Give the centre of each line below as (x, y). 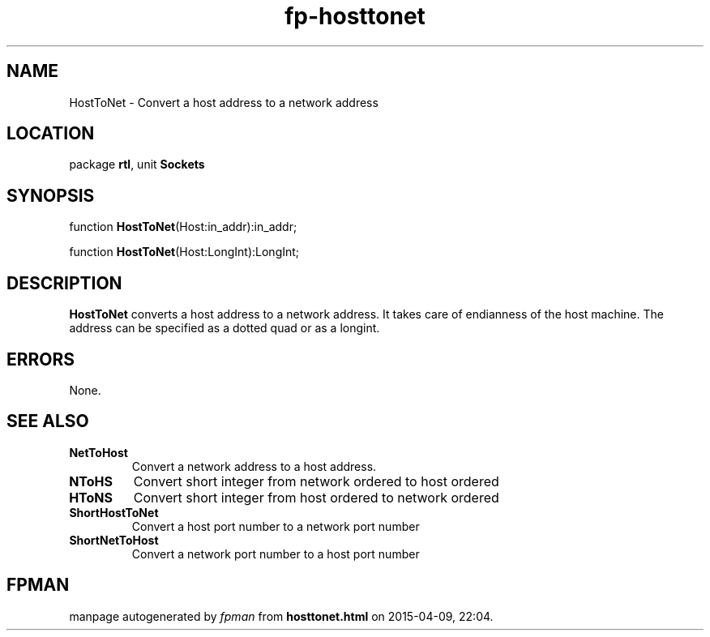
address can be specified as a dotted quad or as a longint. (225, 328)
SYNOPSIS (51, 195)
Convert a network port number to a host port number (276, 554)
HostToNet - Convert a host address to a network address (224, 102)
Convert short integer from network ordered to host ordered (316, 481)
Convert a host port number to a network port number (276, 526)
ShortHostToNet (114, 512)
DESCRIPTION (64, 283)
